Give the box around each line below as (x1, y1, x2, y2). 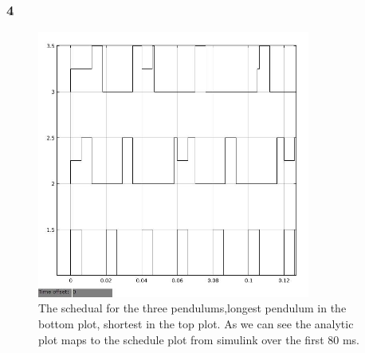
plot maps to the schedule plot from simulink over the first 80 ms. (38, 331, 359, 347)
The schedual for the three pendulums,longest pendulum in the (38, 300, 347, 316)
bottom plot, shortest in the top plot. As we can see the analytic (38, 316, 354, 332)
